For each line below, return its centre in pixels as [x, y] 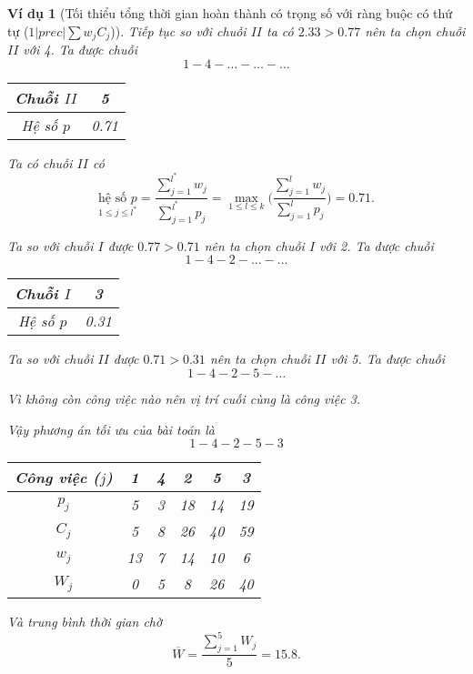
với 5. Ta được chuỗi [388, 359]
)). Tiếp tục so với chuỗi [178, 30]
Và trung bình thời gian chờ [85, 622]
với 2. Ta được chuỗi [377, 245]
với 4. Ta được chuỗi [80, 50]
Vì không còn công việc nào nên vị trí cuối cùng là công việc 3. [184, 399]
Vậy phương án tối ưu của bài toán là [111, 429]
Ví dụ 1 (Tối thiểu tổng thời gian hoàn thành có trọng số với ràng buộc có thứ [230, 13]
